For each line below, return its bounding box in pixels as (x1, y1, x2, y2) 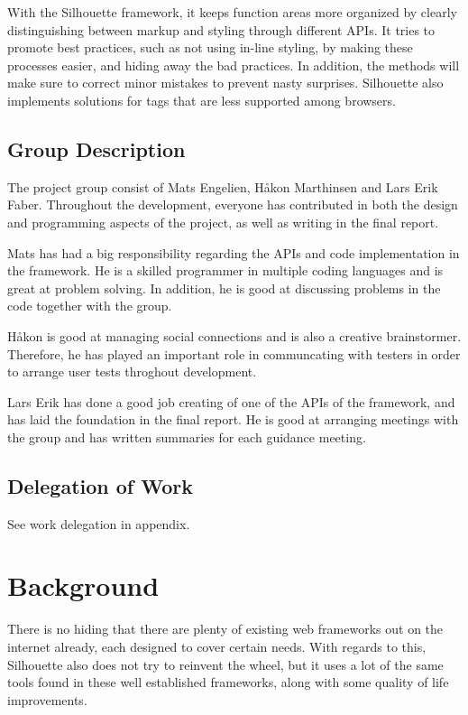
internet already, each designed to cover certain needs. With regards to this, (7, 637, 427, 655)
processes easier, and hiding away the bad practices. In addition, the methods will (7, 55, 460, 74)
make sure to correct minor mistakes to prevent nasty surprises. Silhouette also (7, 73, 444, 92)
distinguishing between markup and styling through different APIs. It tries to (7, 20, 436, 39)
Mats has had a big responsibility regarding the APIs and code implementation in (7, 243, 460, 262)
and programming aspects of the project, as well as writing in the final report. (7, 212, 439, 231)
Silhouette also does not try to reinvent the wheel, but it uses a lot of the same (7, 655, 444, 673)
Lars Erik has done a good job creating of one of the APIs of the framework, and (7, 392, 455, 411)
